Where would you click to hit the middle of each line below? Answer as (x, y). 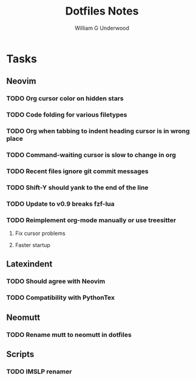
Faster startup (32, 245)
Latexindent (29, 264)
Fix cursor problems (40, 233)
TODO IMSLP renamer (39, 372)
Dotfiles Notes (102, 11)
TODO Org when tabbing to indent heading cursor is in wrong (98, 131)
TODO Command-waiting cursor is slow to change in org (91, 155)
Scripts (20, 354)
